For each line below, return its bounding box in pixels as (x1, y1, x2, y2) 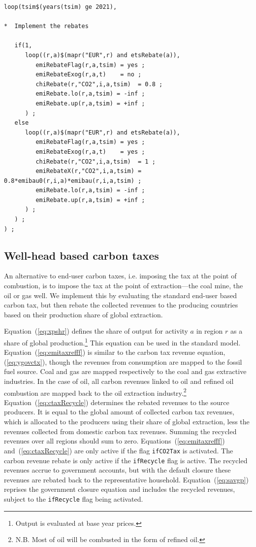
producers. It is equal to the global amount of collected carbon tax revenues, (4, 407, 234, 417)
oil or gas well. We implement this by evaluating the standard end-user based (4, 290, 237, 300)
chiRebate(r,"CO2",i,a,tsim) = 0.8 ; (35, 80, 163, 88)
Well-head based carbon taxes (4, 247, 159, 263)
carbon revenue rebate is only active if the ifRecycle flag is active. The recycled (4, 455, 248, 465)
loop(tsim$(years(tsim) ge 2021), (4, 3, 117, 10)
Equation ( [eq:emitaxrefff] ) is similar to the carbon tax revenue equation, (4, 347, 225, 357)
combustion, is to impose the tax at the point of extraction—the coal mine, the (4, 280, 243, 291)
